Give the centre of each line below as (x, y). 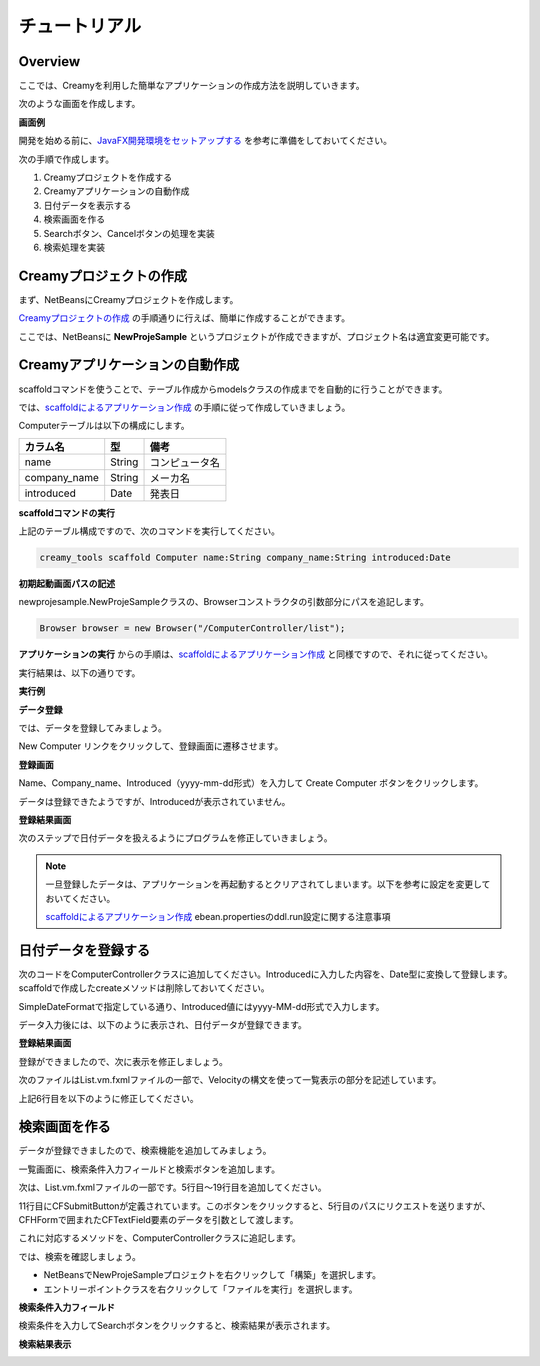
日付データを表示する (87, 205)
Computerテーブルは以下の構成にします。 (104, 426)
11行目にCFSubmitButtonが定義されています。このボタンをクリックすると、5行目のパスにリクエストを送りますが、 (254, 1206)
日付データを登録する (84, 950)
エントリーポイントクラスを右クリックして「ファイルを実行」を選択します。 (200, 1289)
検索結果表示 (45, 1344)
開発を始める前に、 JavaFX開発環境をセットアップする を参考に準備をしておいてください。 (205, 141)
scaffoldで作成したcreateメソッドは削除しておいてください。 (144, 988)
